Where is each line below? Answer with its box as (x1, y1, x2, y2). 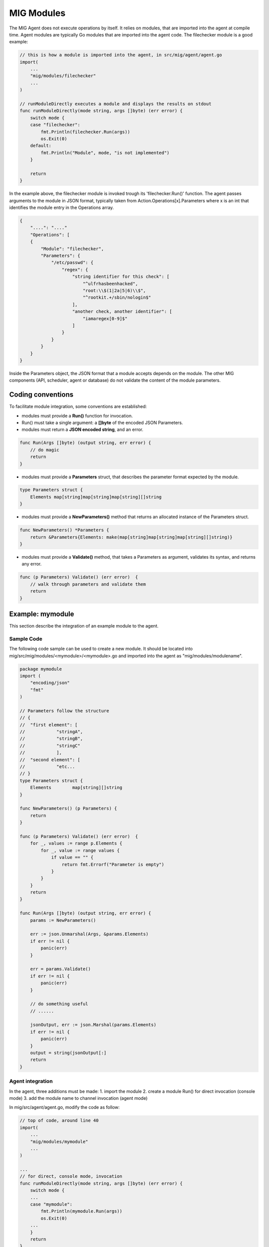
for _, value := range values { (40, 847, 120, 853)
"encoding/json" (30, 680, 70, 686)
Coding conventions (9, 391, 74, 399)
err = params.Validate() (30, 966, 91, 972)
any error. (21, 561, 42, 567)
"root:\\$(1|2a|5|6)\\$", (82, 288, 146, 293)
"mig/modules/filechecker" (30, 73, 97, 79)
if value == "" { (51, 854, 94, 860)
